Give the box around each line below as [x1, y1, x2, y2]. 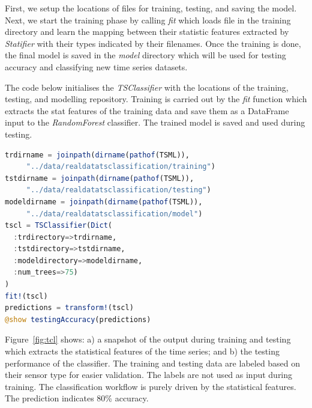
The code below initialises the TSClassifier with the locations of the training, [5, 81, 289, 93]
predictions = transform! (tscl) [5, 303, 134, 312]
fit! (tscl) [5, 291, 48, 300]
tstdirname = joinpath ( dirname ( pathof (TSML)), [5, 174, 194, 183]
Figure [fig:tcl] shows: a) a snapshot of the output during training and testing [5, 333, 291, 346]
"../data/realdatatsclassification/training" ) [26, 162, 215, 171]
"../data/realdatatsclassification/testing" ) [26, 186, 211, 195]
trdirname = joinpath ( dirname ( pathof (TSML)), [5, 150, 190, 159]
